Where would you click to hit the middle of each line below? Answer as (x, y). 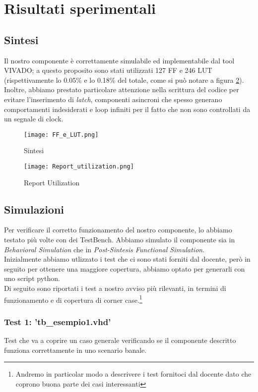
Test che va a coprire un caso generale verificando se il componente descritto (120, 340)
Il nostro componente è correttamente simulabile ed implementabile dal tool (119, 60)
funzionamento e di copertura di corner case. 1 (73, 299)
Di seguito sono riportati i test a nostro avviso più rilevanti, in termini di (115, 288)
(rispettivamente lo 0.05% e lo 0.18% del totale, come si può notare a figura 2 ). (124, 80)
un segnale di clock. (34, 119)
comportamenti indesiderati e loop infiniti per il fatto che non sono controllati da (127, 109)
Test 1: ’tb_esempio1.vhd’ (58, 321)
